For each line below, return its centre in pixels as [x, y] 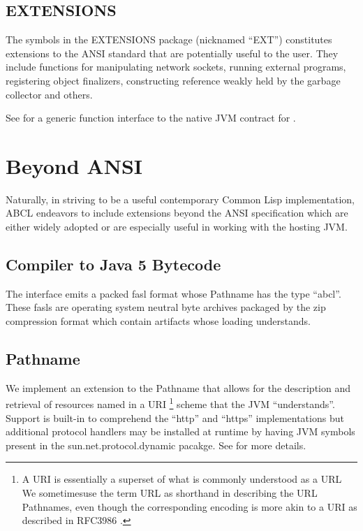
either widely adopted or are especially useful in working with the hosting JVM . [177, 227]
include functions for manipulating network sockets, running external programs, [176, 67]
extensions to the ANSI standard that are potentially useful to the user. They [172, 53]
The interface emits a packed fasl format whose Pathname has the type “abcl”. [173, 293]
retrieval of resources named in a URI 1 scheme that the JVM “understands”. [170, 403]
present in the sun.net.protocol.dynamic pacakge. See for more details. [156, 445]
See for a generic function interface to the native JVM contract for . [151, 118]
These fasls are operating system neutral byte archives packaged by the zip [166, 307]
